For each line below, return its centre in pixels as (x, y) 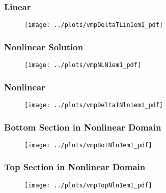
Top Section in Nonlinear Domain (75, 167)
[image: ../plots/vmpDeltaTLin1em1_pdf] (94, 25)
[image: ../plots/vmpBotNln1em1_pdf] (88, 145)
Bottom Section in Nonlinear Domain (83, 127)
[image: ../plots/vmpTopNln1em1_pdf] (88, 185)
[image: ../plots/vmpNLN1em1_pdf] (83, 65)
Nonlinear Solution (44, 46)
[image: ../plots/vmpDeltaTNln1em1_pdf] (94, 105)
